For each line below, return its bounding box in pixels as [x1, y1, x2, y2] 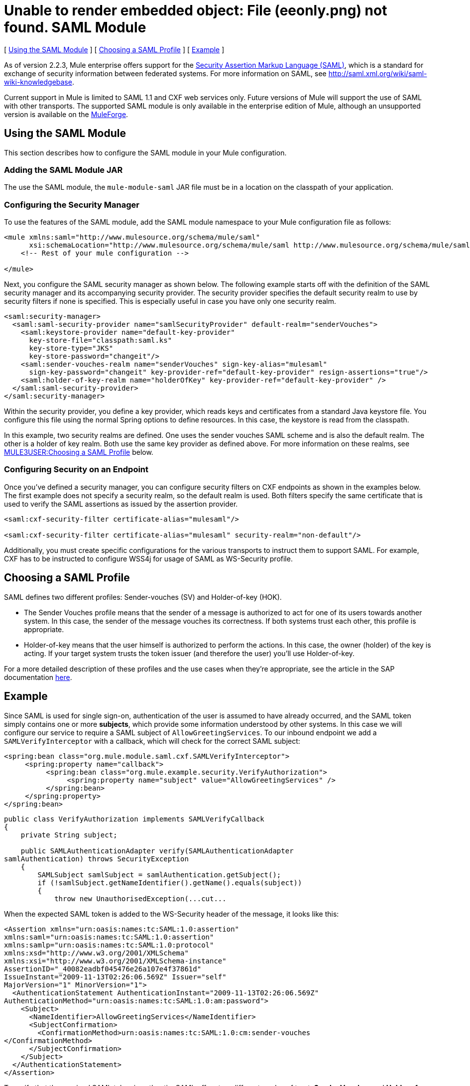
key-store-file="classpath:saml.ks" [29, 336, 172, 345]
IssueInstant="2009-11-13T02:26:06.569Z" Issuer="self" [4, 972, 227, 981]
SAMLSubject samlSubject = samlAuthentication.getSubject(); [37, 870, 281, 879]
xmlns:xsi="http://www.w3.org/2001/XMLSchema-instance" [4, 956, 227, 965]
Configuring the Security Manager [4, 199, 139, 210]
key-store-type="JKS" [29, 344, 114, 353]
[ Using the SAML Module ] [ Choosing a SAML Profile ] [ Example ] [4, 45, 225, 54]
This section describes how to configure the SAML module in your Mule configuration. [4, 148, 287, 157]
